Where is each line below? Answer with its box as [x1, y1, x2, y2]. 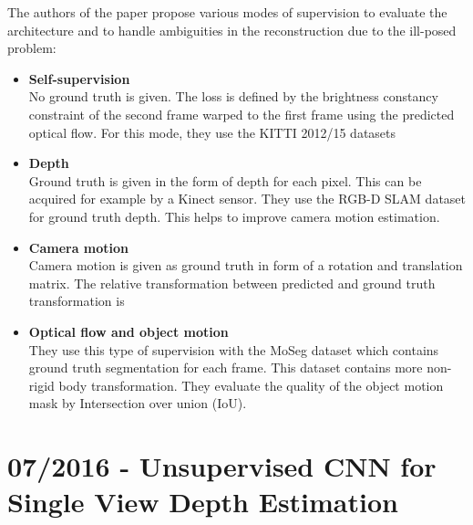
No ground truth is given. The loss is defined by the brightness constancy [28, 87, 438, 106]
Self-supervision [28, 68, 130, 88]
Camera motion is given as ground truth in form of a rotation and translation [28, 256, 463, 275]
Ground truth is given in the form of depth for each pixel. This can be [28, 171, 422, 190]
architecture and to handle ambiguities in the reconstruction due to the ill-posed [7, 20, 457, 39]
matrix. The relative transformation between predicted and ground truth [28, 273, 436, 292]
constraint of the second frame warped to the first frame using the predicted [28, 104, 455, 123]
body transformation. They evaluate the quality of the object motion [58, 375, 444, 394]
